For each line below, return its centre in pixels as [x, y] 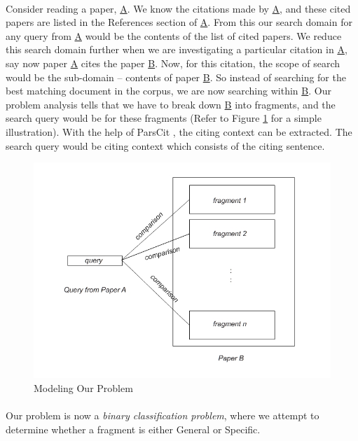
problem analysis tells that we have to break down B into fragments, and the [171, 104]
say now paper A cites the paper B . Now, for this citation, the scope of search [173, 63]
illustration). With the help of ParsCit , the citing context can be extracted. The [179, 131]
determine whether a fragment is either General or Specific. [133, 429]
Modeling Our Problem [83, 388]
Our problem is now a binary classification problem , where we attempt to [163, 415]
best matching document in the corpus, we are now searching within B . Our [168, 91]
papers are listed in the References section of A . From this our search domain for [179, 22]
